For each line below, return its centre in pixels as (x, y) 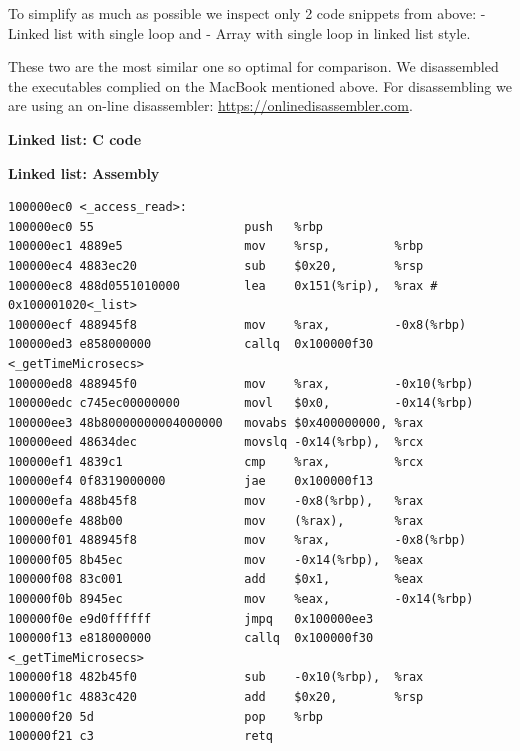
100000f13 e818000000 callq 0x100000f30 (191, 638)
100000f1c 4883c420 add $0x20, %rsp (216, 697)
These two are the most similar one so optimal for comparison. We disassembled (253, 66)
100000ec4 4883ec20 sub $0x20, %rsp (216, 265)
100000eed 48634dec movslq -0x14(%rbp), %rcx (216, 442)
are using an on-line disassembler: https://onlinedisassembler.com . (210, 105)
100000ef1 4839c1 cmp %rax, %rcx (216, 461)
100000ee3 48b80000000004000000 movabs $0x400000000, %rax (216, 422)
